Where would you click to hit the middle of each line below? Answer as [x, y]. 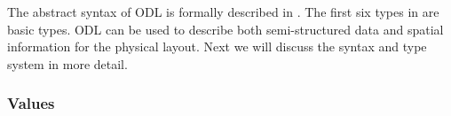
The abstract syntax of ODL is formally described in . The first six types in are [223, 12]
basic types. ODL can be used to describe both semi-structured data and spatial [225, 29]
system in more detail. [67, 63]
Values [31, 103]
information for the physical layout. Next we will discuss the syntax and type [217, 46]
